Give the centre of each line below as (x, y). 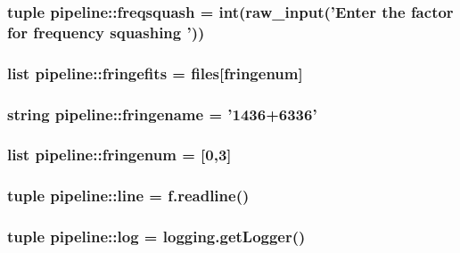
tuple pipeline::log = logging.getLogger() (156, 237)
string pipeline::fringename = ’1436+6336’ (162, 114)
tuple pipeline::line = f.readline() (128, 196)
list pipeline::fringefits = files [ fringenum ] (155, 73)
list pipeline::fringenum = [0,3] (119, 155)
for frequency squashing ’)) (106, 32)
